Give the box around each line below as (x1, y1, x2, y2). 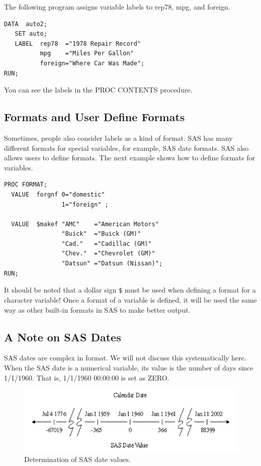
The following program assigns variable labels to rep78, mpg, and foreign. (4, 2, 230, 12)
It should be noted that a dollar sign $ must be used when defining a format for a (4, 285, 256, 295)
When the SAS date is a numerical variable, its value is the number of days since (4, 362, 253, 372)
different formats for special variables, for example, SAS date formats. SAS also (4, 142, 249, 153)
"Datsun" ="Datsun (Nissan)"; (61, 260, 162, 267)
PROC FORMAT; (4, 181, 47, 189)
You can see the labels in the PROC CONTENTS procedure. (4, 84, 193, 95)
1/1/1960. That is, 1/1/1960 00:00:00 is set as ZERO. (4, 372, 169, 383)
